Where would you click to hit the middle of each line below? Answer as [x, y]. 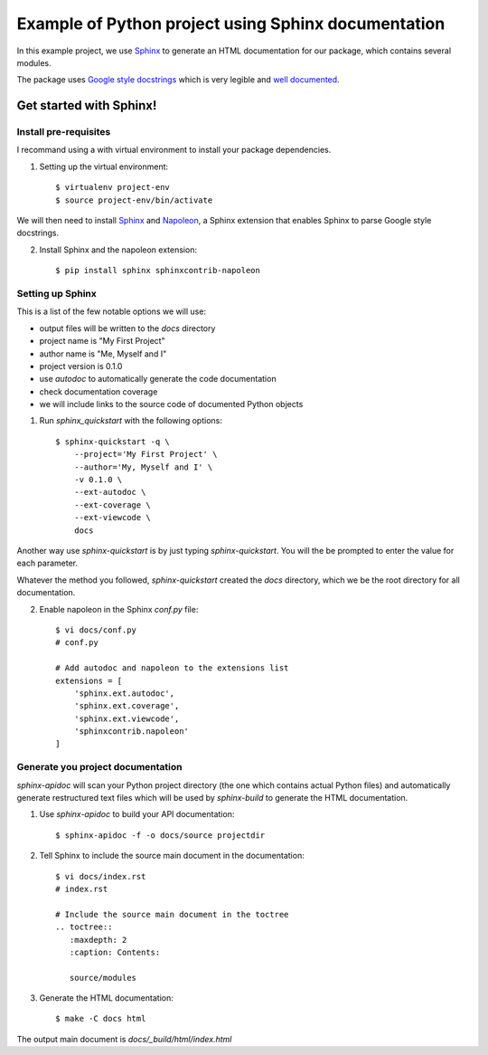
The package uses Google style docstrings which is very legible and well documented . [178, 80]
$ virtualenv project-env [113, 187]
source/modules [103, 978]
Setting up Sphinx [56, 293]
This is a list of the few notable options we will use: [112, 311]
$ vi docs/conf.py [96, 630]
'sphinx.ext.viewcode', [127, 718]
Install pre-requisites [64, 132]
